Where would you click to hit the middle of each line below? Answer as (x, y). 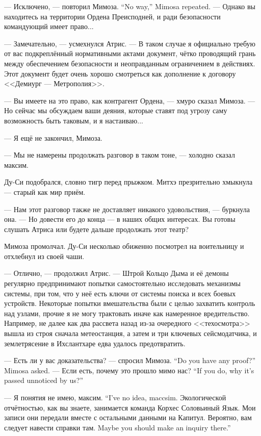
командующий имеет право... (49, 26)
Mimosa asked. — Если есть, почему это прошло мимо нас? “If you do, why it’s (129, 370)
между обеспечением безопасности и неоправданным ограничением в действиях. (130, 63)
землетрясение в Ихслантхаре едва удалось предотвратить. (95, 343)
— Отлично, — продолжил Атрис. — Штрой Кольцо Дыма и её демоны (116, 273)
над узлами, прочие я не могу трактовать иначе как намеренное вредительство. (127, 313)
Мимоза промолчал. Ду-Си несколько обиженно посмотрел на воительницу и (124, 246)
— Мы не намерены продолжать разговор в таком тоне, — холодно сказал (120, 155)
